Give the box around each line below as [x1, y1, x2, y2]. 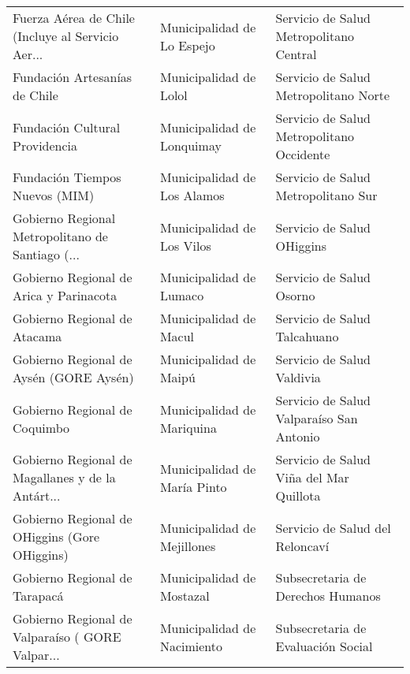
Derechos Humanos [275, 586, 381, 605]
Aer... [13, 45, 43, 63]
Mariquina [159, 418, 217, 437]
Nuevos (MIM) [13, 186, 95, 204]
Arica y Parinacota [13, 286, 117, 304]
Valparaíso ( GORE [13, 627, 121, 646]
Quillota [275, 486, 321, 505]
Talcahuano [275, 327, 339, 345]
